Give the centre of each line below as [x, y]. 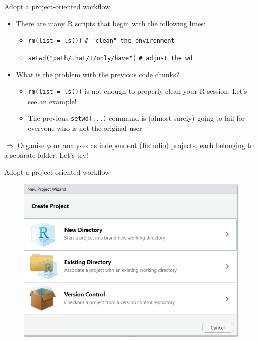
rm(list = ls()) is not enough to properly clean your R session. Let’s [138, 91]
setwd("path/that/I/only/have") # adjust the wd [110, 58]
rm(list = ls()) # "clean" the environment [101, 41]
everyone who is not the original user [85, 128]
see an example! [52, 101]
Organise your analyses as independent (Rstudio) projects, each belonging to [136, 145]
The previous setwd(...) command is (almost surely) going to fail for [137, 118]
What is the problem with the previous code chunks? [98, 74]
